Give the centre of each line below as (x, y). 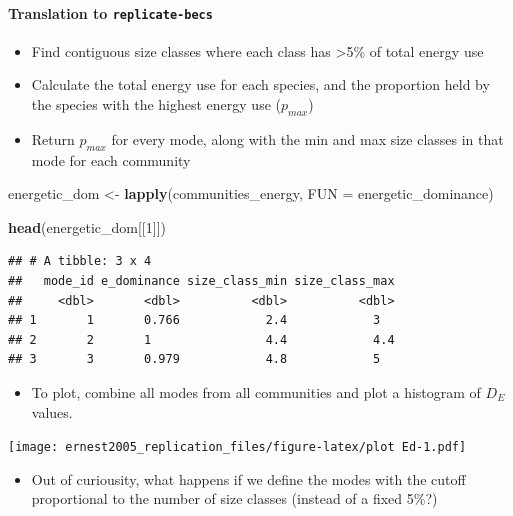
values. (52, 411)
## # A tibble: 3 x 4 (80, 261)
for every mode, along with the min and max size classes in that (307, 138)
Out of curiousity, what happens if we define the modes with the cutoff (248, 478)
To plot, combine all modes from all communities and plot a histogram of (256, 391)
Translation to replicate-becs (110, 12)
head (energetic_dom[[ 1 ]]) (87, 226)
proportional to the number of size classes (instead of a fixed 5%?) (234, 498)
